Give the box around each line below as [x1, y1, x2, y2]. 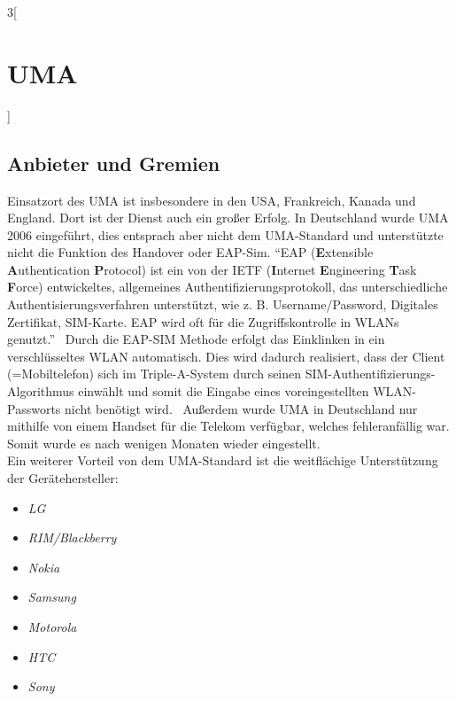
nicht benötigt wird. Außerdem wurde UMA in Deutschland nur [65, 399, 418, 417]
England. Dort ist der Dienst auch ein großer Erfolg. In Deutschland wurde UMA [7, 208, 449, 227]
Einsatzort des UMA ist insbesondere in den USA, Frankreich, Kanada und [7, 191, 416, 209]
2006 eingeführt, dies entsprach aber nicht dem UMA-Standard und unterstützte [7, 225, 444, 244]
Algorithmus [7, 382, 74, 401]
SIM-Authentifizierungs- [305, 364, 436, 383]
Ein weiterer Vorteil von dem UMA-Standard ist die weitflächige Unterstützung [7, 451, 438, 470]
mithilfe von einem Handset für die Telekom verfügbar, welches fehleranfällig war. [7, 417, 450, 435]
